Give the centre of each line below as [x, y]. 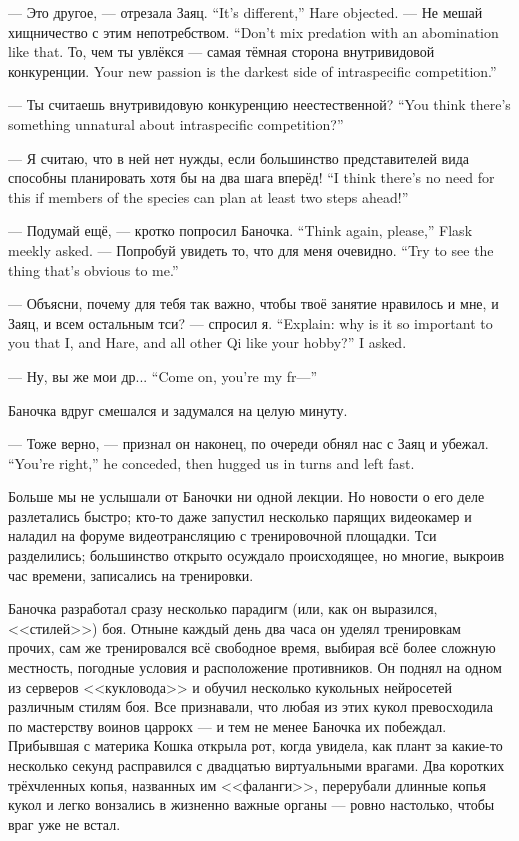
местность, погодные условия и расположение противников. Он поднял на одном [255, 667]
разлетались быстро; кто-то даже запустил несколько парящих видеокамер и [240, 515]
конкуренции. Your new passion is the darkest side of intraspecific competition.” [252, 70]
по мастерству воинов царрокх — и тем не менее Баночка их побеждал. [227, 725]
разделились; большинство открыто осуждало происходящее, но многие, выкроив [256, 555]
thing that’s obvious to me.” [93, 269]
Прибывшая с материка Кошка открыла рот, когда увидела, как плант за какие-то [255, 745]
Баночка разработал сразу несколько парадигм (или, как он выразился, [223, 608]
